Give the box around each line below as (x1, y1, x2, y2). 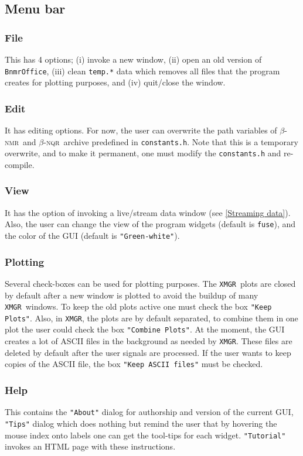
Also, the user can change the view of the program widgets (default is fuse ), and (5, 218, 296, 230)
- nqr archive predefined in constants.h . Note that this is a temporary (43, 135, 298, 148)
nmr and (5, 135, 36, 148)
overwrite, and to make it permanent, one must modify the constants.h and (5, 147, 281, 159)
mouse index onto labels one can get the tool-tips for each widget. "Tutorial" (5, 428, 286, 441)
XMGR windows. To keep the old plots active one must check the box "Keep (5, 300, 272, 313)
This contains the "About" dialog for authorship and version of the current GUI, (5, 406, 294, 418)
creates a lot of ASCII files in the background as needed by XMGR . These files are (5, 335, 292, 347)
